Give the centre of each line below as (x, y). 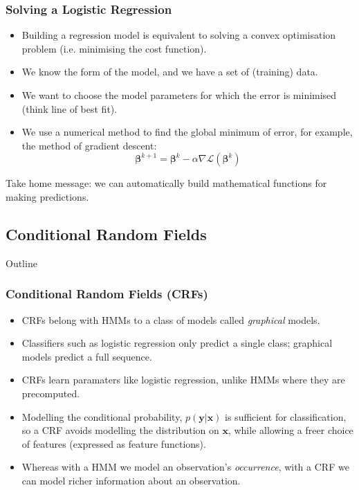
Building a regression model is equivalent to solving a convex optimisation (179, 35)
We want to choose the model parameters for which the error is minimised (179, 95)
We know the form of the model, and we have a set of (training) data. (170, 72)
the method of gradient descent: (89, 145)
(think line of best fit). (70, 108)
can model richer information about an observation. (131, 480)
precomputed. (51, 393)
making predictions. (47, 196)
